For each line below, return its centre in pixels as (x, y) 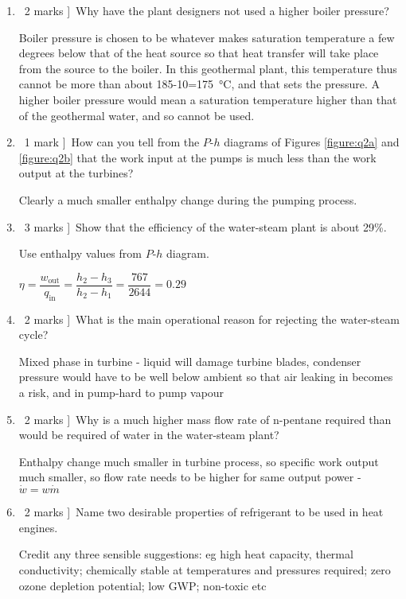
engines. (38, 527)
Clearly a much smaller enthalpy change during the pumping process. (188, 199)
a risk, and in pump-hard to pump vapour (121, 392)
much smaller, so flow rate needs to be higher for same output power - (190, 477)
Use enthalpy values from (80, 253)
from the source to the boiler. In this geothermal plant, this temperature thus (208, 68)
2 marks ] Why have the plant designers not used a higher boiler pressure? (207, 10)
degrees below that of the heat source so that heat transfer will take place (199, 53)
